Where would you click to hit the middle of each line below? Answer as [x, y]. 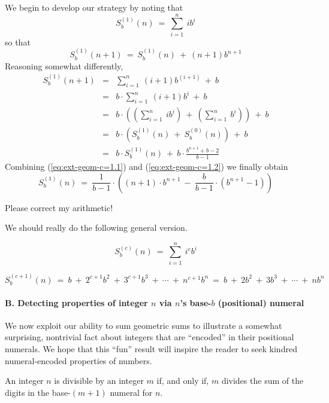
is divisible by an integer [99, 381]
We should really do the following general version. [96, 228]
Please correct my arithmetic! [59, 207]
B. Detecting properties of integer [76, 302]
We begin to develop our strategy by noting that [94, 7]
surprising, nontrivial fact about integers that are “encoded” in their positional [150, 337]
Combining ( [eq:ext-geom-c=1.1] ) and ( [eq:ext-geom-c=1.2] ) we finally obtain [147, 166]
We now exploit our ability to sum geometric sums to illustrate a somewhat [144, 325]
